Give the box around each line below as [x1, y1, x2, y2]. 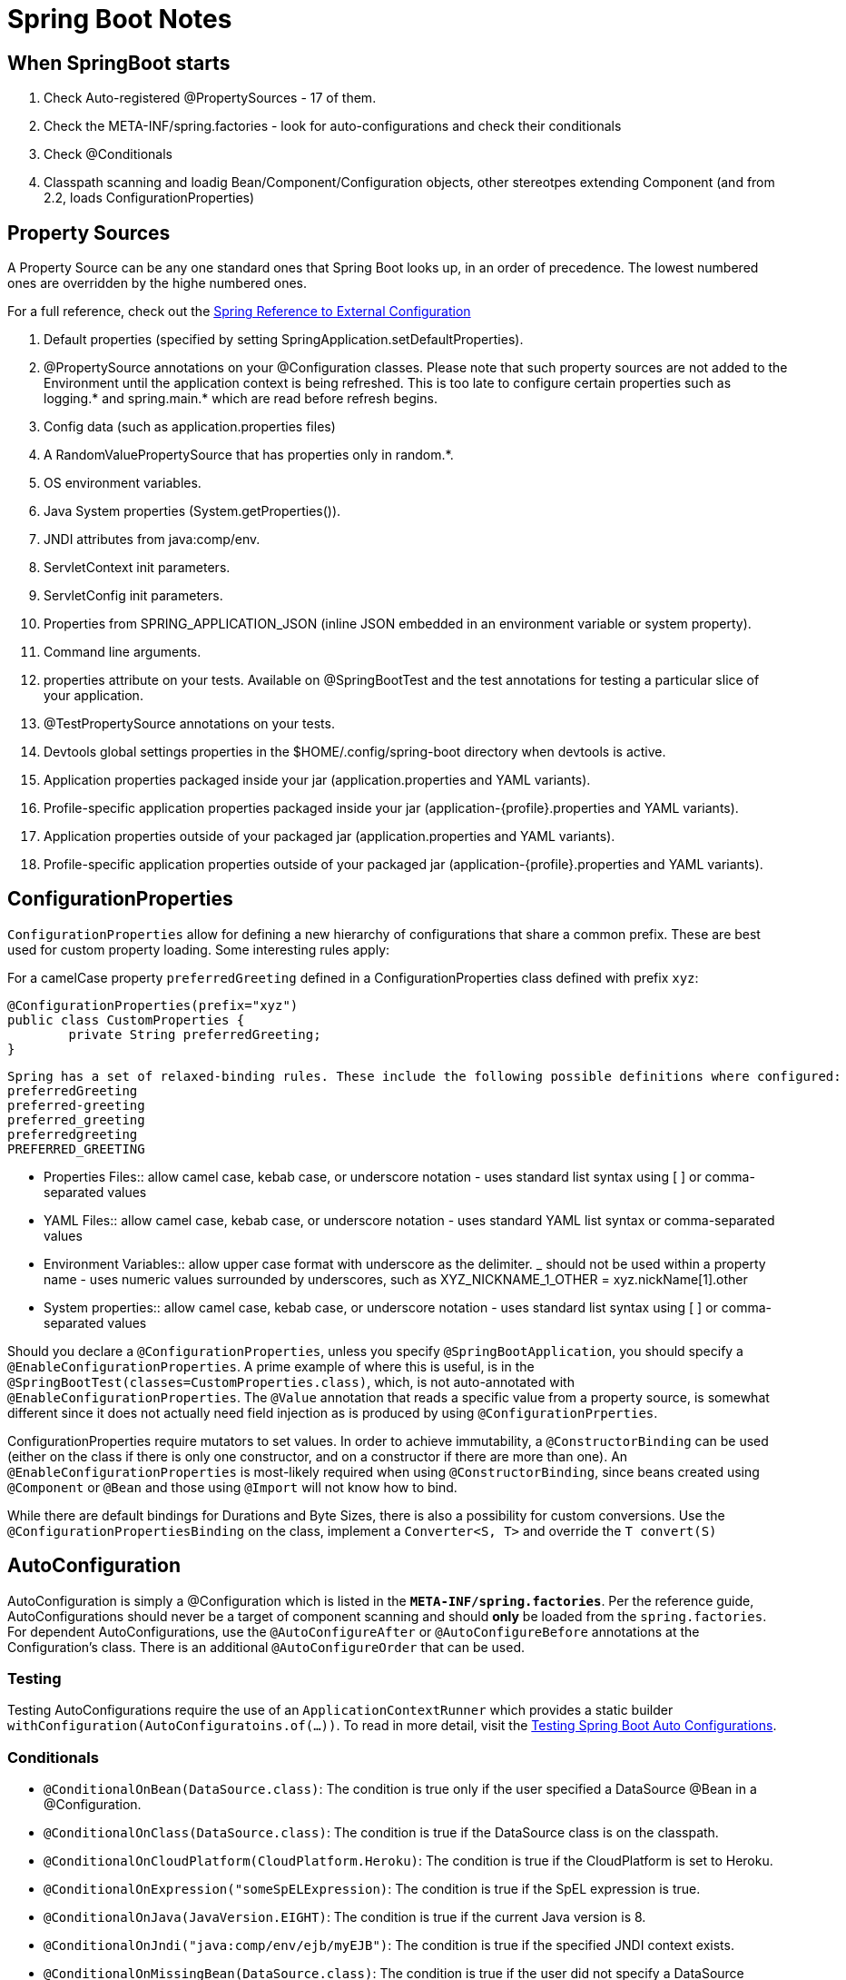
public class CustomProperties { [7, 1012, 245, 1027]
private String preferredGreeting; [68, 1026, 321, 1042]
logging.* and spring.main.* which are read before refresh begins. [44, 391, 438, 407]
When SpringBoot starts [7, 51, 231, 74]
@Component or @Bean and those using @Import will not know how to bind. [7, 1479, 457, 1495]
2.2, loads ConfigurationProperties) [44, 190, 255, 206]
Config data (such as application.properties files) [44, 419, 336, 435]
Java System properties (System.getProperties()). [44, 503, 341, 520]
